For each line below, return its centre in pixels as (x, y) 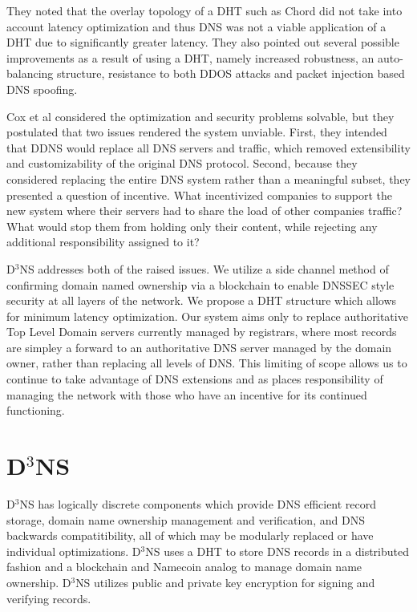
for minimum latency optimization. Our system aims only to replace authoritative (207, 316)
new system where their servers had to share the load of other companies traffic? (204, 211)
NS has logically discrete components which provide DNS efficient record (198, 503)
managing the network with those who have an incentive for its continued (187, 394)
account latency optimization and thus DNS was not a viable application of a (196, 26)
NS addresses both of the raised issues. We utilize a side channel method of (204, 268)
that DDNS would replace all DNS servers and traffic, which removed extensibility (208, 147)
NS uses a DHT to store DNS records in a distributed (277, 551)
